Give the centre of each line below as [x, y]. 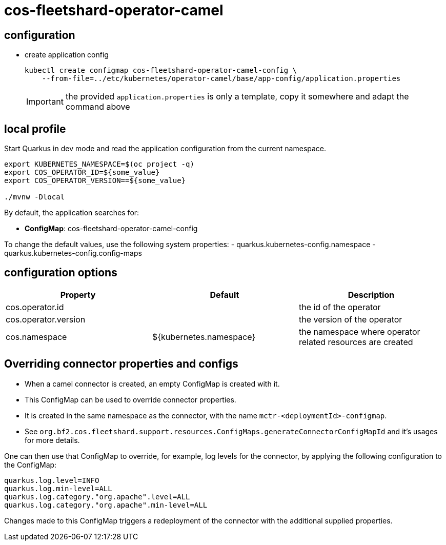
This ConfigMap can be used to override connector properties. [130, 399]
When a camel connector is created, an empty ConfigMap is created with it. [152, 383]
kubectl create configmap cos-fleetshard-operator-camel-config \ [161, 70]
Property [78, 295]
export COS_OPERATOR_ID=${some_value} [82, 173]
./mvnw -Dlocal [35, 197]
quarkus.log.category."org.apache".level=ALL [97, 497]
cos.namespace [36, 337]
